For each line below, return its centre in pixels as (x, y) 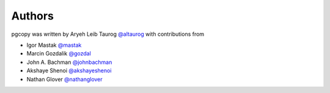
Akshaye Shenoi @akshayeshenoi (69, 71)
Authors (33, 16)
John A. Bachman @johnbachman (69, 62)
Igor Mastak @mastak (54, 45)
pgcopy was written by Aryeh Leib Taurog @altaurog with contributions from (108, 34)
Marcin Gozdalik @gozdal (59, 53)
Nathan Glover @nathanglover (65, 79)
